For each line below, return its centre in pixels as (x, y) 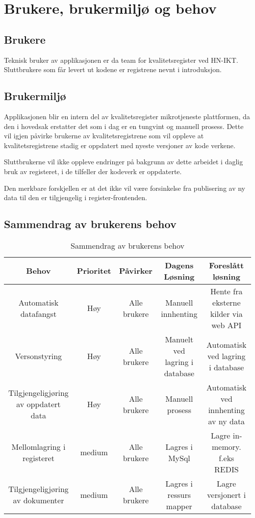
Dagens (179, 265)
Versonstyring (38, 356)
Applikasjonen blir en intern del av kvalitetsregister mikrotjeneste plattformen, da (127, 116)
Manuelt (179, 339)
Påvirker (136, 271)
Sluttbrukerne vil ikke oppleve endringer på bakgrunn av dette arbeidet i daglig (124, 162)
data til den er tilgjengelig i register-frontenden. (76, 197)
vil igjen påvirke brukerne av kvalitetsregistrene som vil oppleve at (104, 136)
